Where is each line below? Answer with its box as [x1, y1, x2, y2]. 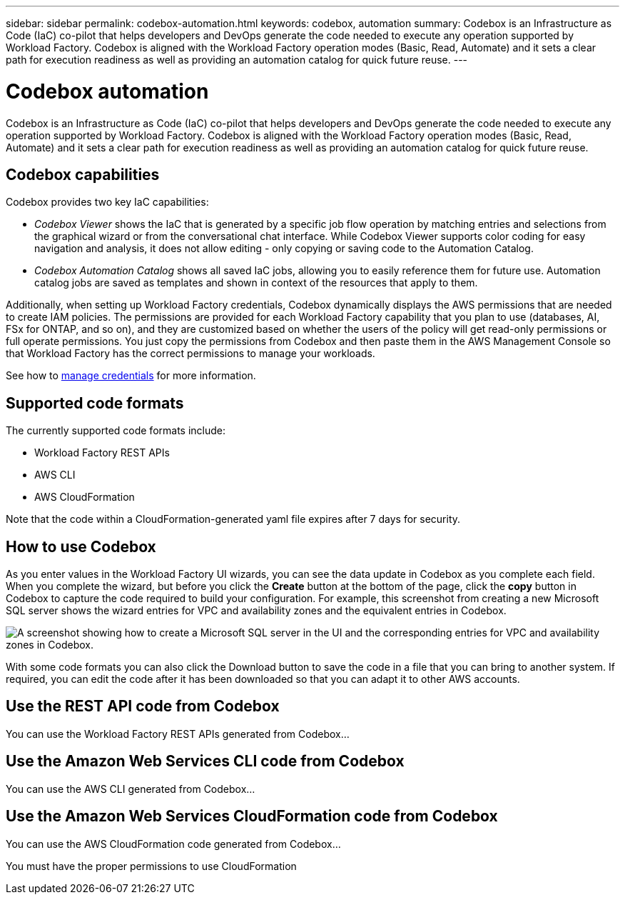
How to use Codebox [6, 537, 156, 556]
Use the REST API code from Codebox [6, 697, 280, 716]
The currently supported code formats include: [6, 424, 226, 437]
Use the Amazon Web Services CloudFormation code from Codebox [6, 807, 498, 826]
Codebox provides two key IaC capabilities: [6, 196, 209, 209]
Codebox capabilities [6, 165, 160, 184]
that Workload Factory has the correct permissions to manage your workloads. [6, 347, 375, 360]
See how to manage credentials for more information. [6, 369, 256, 382]
